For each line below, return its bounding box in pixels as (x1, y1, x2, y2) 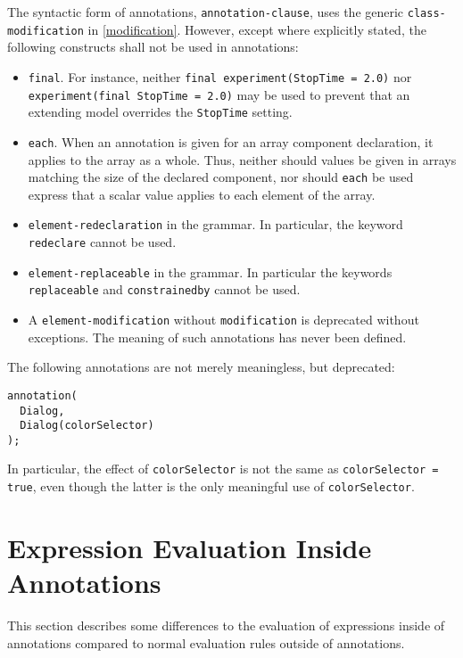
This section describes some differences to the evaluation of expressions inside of (7, 616, 445, 635)
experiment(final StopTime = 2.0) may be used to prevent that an (28, 85, 410, 103)
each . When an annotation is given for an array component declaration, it (28, 132, 434, 151)
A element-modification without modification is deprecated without (28, 310, 419, 328)
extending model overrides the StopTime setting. (28, 103, 293, 121)
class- (407, 7, 446, 20)
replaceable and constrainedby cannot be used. (28, 280, 301, 299)
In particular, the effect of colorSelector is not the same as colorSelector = (7, 459, 439, 478)
